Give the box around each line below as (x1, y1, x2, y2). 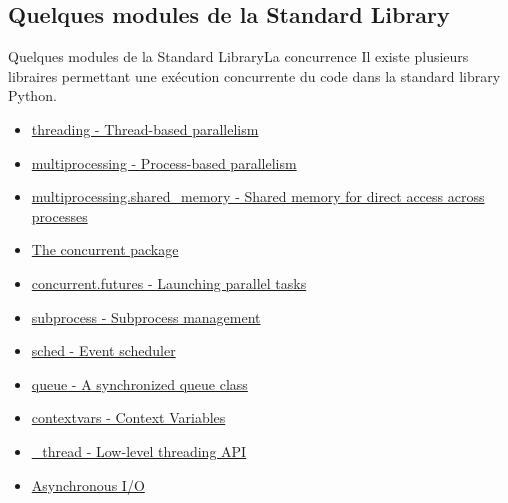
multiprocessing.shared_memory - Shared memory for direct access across (31, 186, 485, 207)
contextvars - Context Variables (31, 407, 226, 428)
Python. (8, 85, 57, 106)
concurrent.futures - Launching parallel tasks (31, 272, 307, 293)
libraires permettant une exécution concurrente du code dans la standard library (8, 65, 501, 86)
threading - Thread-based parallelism (31, 118, 259, 139)
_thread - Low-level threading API (31, 440, 247, 461)
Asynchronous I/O (31, 474, 145, 495)
